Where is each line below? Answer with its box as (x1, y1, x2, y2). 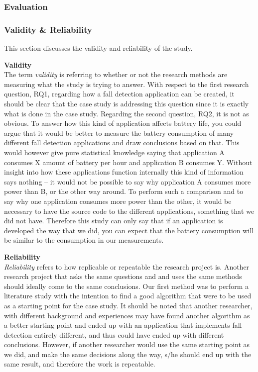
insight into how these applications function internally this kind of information (4, 167, 244, 177)
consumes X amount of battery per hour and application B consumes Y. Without (4, 157, 253, 167)
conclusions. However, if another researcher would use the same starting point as (4, 339, 250, 350)
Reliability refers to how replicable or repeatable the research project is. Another (4, 261, 250, 272)
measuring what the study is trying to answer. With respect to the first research (4, 79, 249, 89)
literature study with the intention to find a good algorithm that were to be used (4, 290, 252, 301)
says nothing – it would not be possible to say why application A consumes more (4, 176, 251, 186)
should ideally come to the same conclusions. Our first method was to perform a (4, 280, 249, 291)
